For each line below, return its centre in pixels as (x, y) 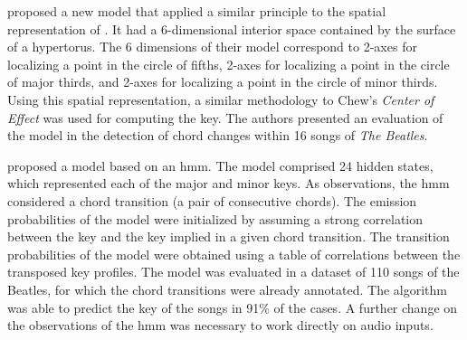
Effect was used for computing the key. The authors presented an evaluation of (225, 117)
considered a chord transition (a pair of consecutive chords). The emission (212, 200)
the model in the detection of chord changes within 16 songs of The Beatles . (218, 135)
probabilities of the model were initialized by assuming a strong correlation (215, 218)
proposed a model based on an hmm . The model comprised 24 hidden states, (220, 165)
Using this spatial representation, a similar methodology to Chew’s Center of (221, 99)
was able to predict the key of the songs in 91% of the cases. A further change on (233, 307)
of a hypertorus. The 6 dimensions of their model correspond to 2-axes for (212, 47)
